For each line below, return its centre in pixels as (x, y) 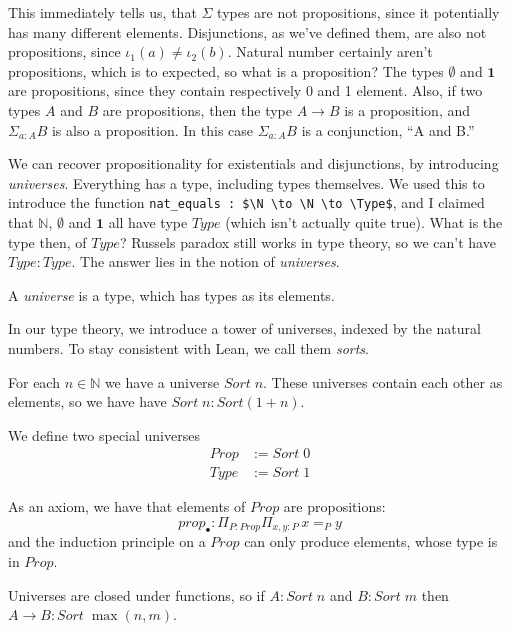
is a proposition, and (407, 109)
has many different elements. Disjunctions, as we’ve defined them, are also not (247, 31)
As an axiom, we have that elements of (127, 506)
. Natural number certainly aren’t (330, 51)
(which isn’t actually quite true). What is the (364, 222)
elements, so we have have (87, 401)
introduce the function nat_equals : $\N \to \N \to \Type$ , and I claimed (246, 202)
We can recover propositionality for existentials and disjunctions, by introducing (253, 163)
